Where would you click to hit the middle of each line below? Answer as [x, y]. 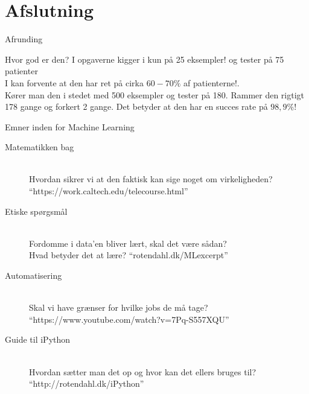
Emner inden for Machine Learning [70, 126]
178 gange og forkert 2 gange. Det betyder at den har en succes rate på [136, 106]
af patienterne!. [212, 82]
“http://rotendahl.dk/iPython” [87, 383]
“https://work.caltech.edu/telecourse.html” [109, 191]
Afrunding [24, 39]
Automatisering [33, 275]
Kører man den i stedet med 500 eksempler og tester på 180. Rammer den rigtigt [155, 94]
